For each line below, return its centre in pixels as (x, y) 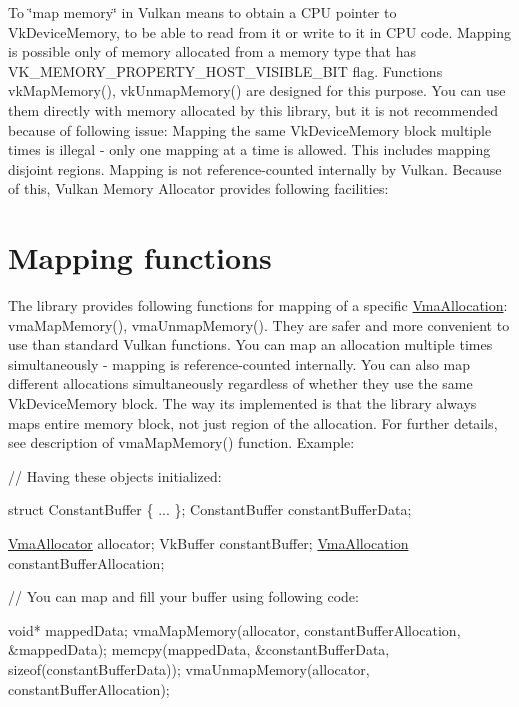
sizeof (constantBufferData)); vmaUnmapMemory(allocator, (189, 668)
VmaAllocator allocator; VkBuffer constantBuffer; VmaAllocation (208, 543)
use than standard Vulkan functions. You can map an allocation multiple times (250, 344)
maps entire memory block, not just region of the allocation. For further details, (253, 422)
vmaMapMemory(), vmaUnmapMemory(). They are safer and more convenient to (259, 324)
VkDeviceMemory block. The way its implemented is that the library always (242, 403)
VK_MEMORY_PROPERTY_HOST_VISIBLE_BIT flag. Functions (225, 70)
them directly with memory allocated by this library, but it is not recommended (253, 109)
